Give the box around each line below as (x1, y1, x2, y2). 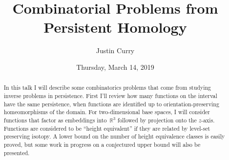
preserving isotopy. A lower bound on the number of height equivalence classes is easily (3, 132, 225, 140)
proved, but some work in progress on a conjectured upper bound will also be (3, 140, 201, 148)
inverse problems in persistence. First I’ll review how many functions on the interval (3, 91, 217, 100)
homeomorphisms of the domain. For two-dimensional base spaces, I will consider (3, 108, 210, 116)
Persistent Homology (43, 17, 187, 37)
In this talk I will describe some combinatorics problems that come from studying (3, 83, 211, 92)
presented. (3, 148, 30, 157)
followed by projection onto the (117, 116, 197, 124)
